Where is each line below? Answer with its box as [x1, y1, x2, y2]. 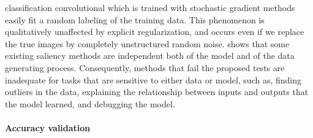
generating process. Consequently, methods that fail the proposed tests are [5, 61, 285, 74]
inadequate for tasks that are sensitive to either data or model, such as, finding [5, 73, 302, 86]
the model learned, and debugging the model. [5, 97, 175, 110]
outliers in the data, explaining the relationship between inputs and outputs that [5, 85, 309, 98]
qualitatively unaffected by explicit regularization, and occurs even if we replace [5, 25, 304, 38]
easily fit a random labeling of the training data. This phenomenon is [5, 13, 265, 26]
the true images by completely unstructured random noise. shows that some [5, 37, 290, 50]
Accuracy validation [5, 121, 91, 134]
